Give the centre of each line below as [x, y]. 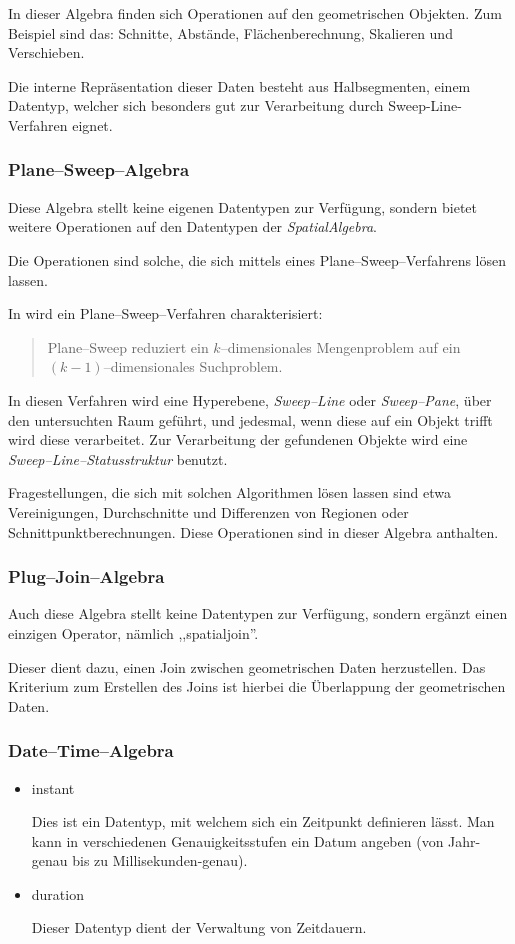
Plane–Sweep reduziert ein [128, 346]
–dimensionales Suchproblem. [193, 366]
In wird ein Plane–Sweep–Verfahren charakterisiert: [165, 313]
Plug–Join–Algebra [86, 576]
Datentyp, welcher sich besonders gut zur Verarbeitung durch [196, 105]
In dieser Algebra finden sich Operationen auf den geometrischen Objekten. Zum [255, 13]
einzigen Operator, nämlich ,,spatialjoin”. [133, 632]
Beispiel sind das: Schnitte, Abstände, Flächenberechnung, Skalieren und [230, 32]
